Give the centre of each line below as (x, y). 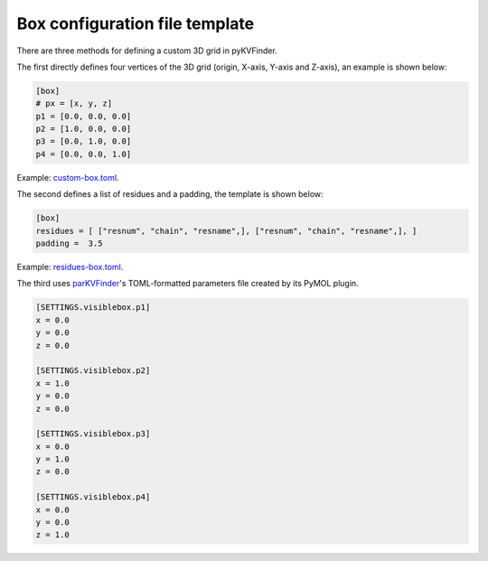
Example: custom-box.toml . (68, 177)
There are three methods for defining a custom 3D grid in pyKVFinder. (147, 51)
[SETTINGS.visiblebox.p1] (93, 308)
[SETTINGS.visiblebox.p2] (93, 371)
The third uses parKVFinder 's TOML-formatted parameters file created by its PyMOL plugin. (188, 284)
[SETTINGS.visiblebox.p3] (93, 434)
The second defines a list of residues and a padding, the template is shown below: (170, 194)
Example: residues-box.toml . (70, 267)
